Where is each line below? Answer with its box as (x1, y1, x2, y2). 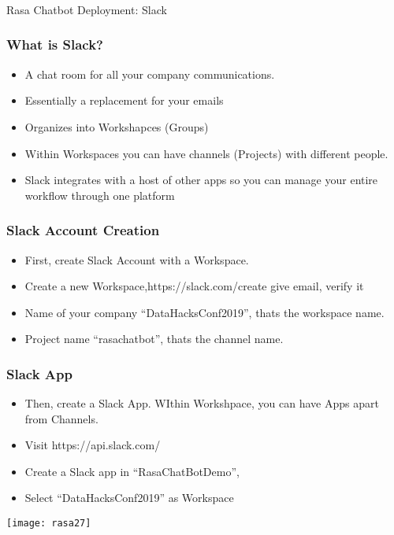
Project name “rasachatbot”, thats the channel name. (24, 330, 284, 347)
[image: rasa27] (6, 518, 91, 529)
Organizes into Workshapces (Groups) (24, 118, 209, 135)
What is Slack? (6, 35, 104, 54)
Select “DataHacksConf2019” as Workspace (24, 489, 234, 506)
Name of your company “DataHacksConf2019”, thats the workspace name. (24, 304, 385, 320)
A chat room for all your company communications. (24, 65, 275, 82)
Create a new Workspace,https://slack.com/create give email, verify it (24, 278, 364, 294)
